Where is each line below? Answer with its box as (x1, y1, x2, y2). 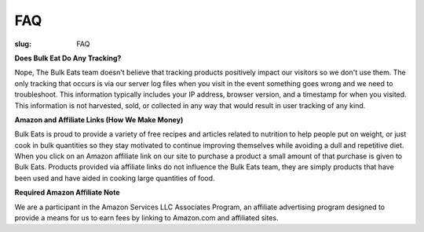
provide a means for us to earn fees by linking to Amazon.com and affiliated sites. (14, 213, 279, 223)
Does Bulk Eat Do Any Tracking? (14, 53, 122, 63)
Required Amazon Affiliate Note (14, 188, 120, 198)
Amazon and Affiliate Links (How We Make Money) (14, 114, 184, 125)
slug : (14, 39, 31, 49)
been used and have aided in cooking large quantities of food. (14, 173, 215, 183)
